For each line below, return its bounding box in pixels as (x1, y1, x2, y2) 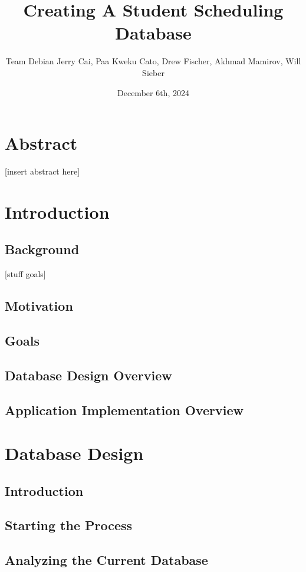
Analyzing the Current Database (5, 551, 208, 569)
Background (5, 240, 80, 258)
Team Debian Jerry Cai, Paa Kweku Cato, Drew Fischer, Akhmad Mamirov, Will (5, 55, 301, 67)
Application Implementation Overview (5, 400, 244, 419)
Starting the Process (5, 516, 133, 534)
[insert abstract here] (5, 165, 80, 177)
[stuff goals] (5, 268, 46, 280)
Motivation (5, 297, 73, 315)
